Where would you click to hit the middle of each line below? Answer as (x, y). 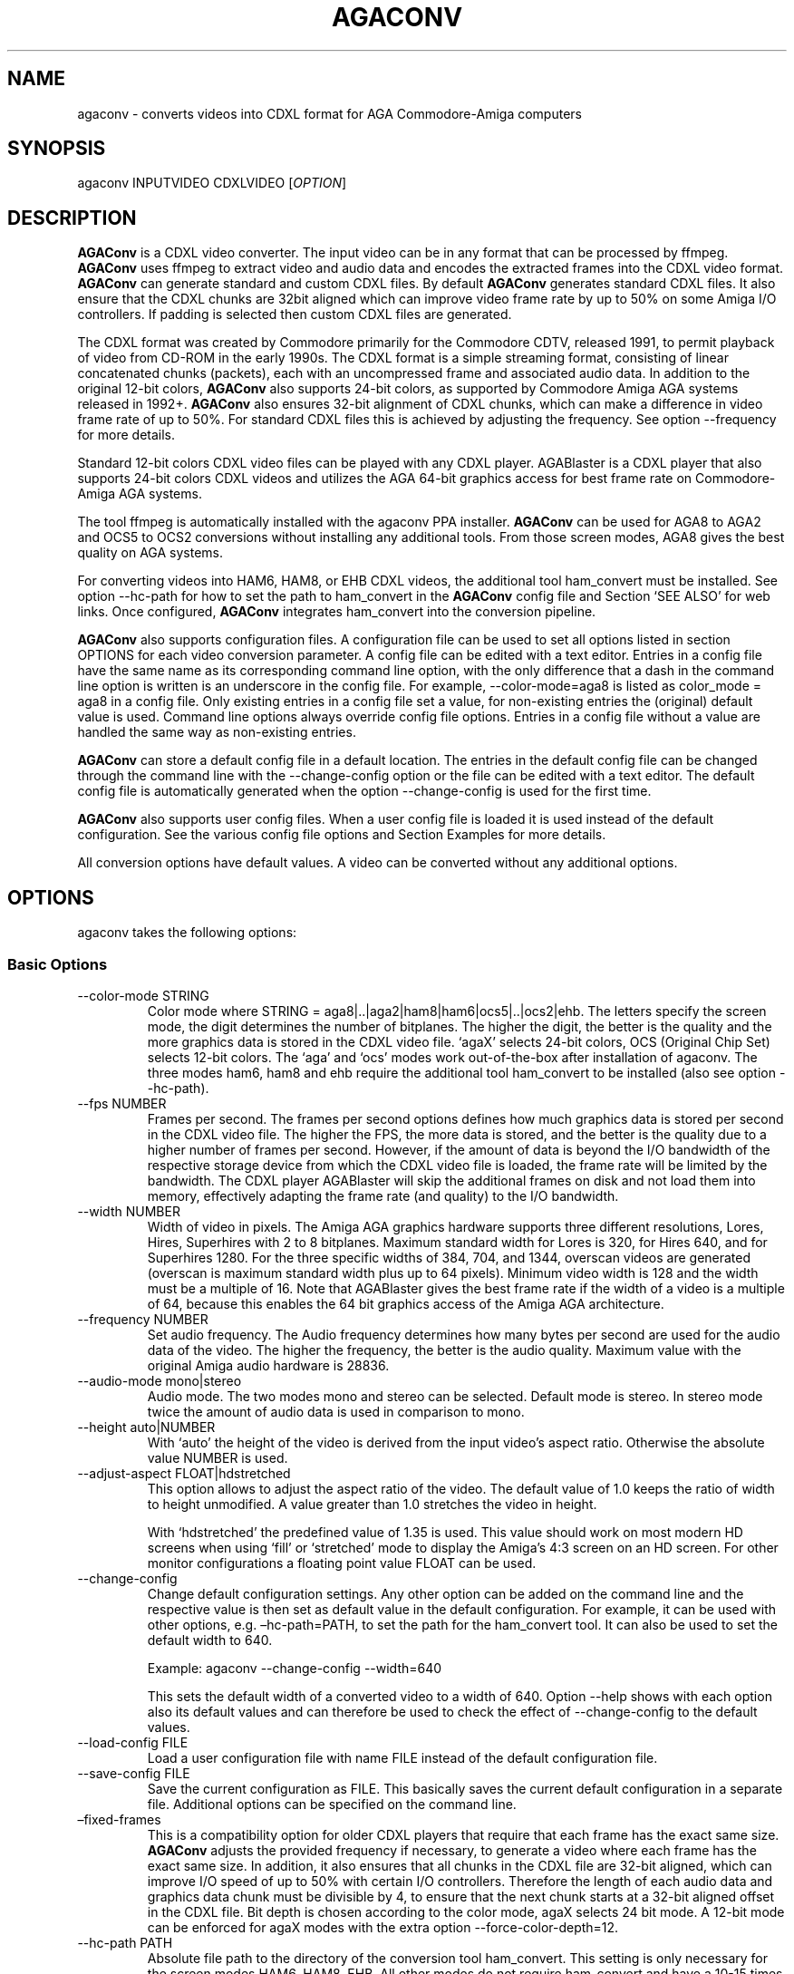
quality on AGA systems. (150, 553)
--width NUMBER (129, 1211)
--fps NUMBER (122, 1103)
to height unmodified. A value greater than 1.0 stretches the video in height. (372, 1504)
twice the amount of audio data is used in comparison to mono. (336, 1411)
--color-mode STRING (143, 995)
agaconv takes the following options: (187, 933)
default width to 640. (210, 1640)
